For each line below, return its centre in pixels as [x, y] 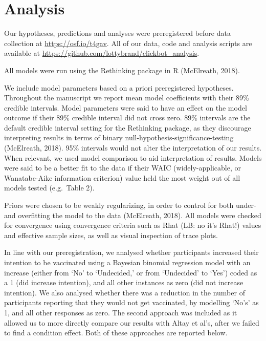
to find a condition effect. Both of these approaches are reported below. [116, 333]
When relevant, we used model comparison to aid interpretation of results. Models [133, 157]
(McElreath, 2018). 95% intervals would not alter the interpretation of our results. [133, 148]
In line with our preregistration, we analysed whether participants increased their [131, 252]
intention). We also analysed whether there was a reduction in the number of [125, 292]
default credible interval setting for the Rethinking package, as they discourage [128, 127]
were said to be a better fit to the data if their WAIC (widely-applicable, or [123, 168]
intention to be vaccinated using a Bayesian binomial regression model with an [127, 262]
